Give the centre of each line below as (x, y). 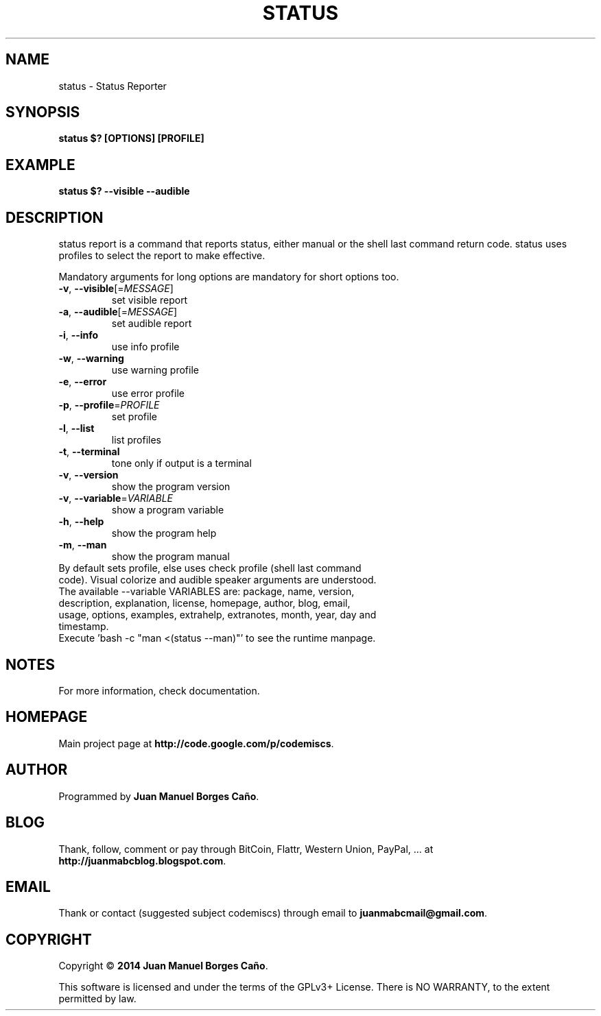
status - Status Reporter (113, 86)
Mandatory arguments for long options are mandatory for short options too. (229, 277)
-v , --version (89, 475)
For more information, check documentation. (159, 690)
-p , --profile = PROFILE (109, 405)
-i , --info (79, 335)
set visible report (150, 300)
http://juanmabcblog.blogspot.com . (142, 860)
